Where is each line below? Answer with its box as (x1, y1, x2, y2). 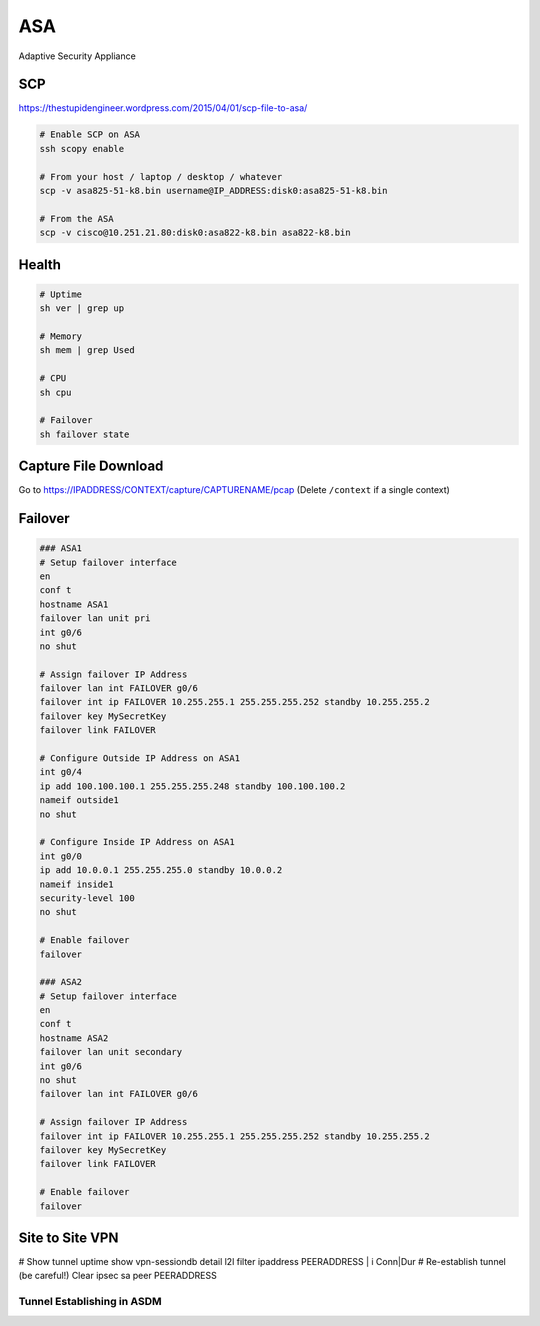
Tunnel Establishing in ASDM (18, 1295, 162, 1309)
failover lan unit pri (39, 613, 151, 624)
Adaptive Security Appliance (18, 50, 137, 62)
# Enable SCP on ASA (39, 129, 140, 140)
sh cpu (39, 386, 72, 398)
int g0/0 (39, 850, 83, 862)
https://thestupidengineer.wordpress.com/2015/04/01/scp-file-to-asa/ (18, 102, 308, 114)
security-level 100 (39, 892, 135, 904)
